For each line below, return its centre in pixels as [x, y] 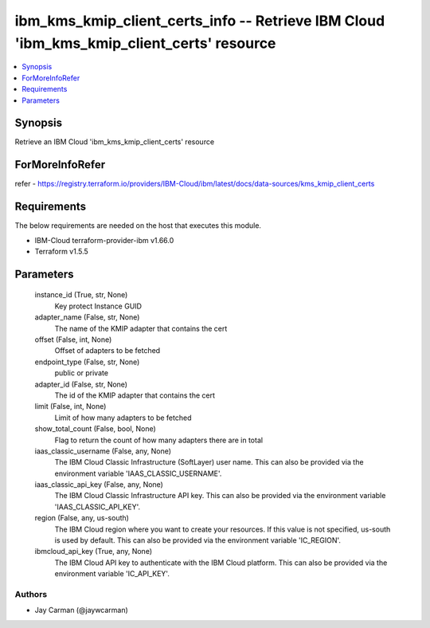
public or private [82, 373]
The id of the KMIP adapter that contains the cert [135, 395]
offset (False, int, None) [73, 340]
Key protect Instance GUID [98, 306]
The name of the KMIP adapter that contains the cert [141, 328]
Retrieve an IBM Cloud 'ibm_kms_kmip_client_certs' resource [115, 142]
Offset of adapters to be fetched [107, 351]
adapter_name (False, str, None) [87, 317]
